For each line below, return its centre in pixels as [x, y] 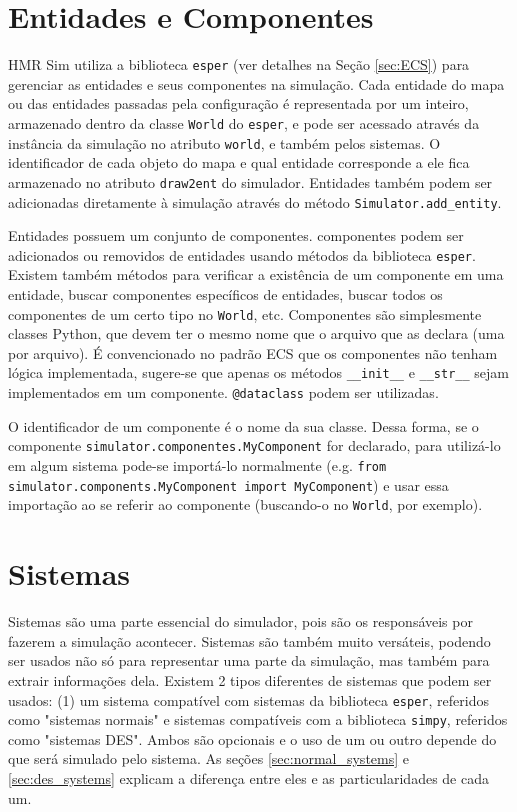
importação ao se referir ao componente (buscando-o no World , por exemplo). [245, 504]
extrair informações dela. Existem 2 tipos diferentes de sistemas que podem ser [250, 679]
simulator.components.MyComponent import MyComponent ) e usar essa [228, 484]
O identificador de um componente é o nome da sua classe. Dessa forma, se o [243, 425]
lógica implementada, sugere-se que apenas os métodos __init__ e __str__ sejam [258, 372]
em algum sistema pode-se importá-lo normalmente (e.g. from [197, 465]
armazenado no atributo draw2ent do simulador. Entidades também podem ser [250, 181]
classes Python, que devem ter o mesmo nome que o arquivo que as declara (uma [256, 333]
